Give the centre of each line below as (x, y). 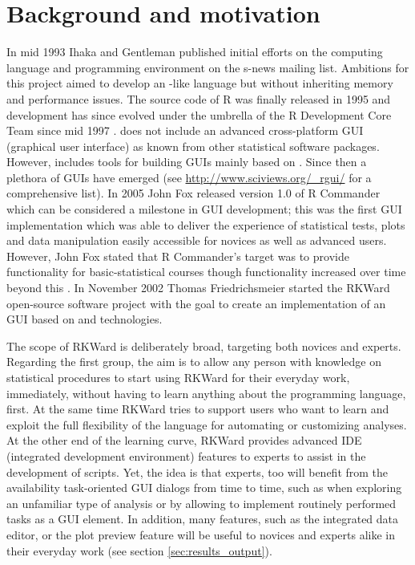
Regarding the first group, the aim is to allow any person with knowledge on (194, 362)
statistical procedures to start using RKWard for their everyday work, (178, 377)
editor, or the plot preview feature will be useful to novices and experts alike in (201, 534)
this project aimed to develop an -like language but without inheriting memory (200, 83)
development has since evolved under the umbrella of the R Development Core (199, 114)
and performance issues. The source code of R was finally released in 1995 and (199, 98)
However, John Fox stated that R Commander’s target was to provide (178, 256)
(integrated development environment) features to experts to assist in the (186, 455)
